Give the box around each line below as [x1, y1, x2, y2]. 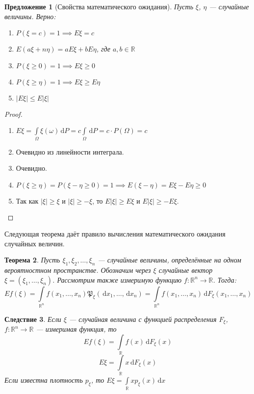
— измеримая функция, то [36, 324, 117, 334]
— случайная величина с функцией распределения [69, 314, 217, 324]
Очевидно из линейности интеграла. [16, 146, 124, 157]
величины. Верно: [4, 11, 56, 21]
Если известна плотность [4, 375, 83, 385]
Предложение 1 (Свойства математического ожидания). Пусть [4, 1, 194, 11]
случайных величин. [4, 238, 65, 248]
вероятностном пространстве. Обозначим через [4, 265, 151, 275]
